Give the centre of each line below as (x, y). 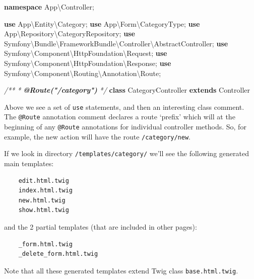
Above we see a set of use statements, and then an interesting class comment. (124, 107)
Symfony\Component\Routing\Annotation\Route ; (83, 73)
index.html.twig (46, 191)
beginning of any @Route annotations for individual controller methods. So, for (125, 127)
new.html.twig (42, 200)
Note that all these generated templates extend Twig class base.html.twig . (121, 270)
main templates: (29, 163)
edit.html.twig (44, 181)
